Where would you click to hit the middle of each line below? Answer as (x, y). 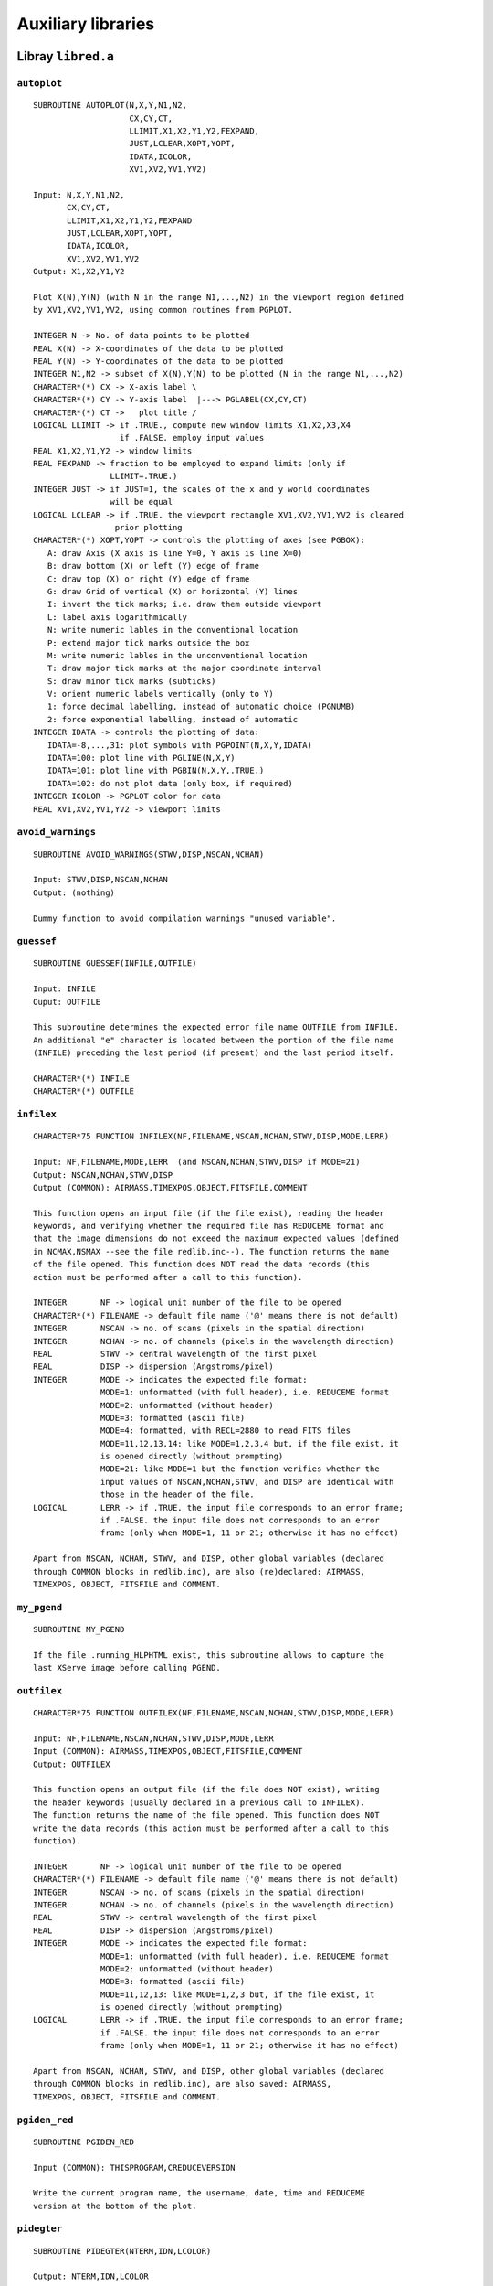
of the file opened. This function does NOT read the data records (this (202, 1265)
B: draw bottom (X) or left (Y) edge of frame (153, 566)
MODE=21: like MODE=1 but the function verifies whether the (240, 1469)
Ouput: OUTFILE (67, 1002)
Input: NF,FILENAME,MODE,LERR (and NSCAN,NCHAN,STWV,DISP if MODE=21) (197, 1162)
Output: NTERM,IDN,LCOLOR (91, 2276)
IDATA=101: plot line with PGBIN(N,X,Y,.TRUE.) (156, 771)
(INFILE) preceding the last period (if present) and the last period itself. (214, 1053)
